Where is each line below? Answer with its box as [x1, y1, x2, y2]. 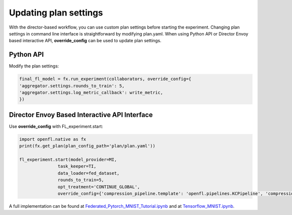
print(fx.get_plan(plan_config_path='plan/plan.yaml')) [19, 143, 156, 149]
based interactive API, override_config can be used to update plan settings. [9, 38, 162, 44]
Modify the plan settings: [9, 63, 59, 69]
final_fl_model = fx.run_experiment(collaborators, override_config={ [19, 76, 192, 82]
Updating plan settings [9, 7, 103, 18]
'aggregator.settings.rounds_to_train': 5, [19, 83, 125, 88]
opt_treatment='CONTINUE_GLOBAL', [57, 184, 140, 189]
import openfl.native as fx [19, 136, 86, 142]
